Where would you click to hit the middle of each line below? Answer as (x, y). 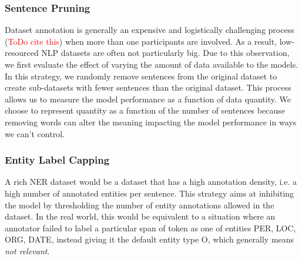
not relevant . (27, 250)
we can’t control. (35, 133)
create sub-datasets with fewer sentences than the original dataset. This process (148, 87)
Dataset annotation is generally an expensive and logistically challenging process (150, 30)
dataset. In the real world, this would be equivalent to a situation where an (140, 216)
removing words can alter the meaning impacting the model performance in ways (151, 122)
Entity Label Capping (57, 160)
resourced (22, 53)
